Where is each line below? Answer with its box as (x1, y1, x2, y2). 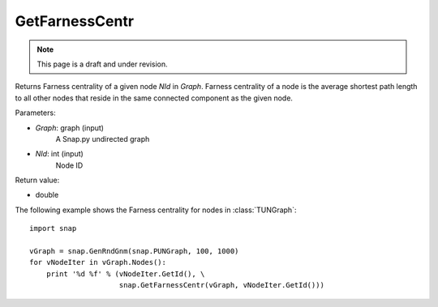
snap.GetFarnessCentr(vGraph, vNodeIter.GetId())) (118, 280, 324, 290)
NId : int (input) (35, 149, 84, 159)
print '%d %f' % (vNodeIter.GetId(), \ (45, 269, 205, 279)
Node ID (55, 160, 84, 170)
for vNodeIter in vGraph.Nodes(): (29, 258, 166, 267)
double (35, 190, 59, 200)
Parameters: (15, 108, 56, 117)
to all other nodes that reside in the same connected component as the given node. (15, 93, 294, 103)
